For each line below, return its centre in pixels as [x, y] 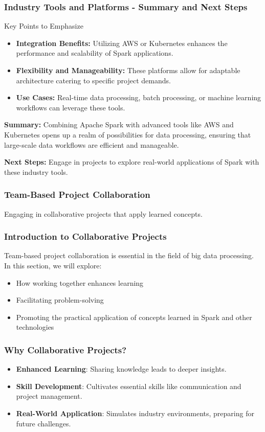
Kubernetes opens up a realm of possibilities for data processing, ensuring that [128, 134]
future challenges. [43, 423]
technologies [35, 327]
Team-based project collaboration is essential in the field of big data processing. [129, 255]
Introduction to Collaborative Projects [85, 236]
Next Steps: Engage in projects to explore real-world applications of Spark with [132, 162]
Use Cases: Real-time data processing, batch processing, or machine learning [139, 97]
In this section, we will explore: [53, 265]
